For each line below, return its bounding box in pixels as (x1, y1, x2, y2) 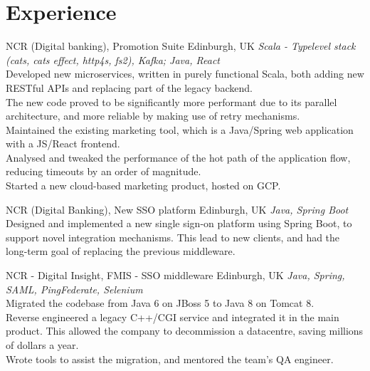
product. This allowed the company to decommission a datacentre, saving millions (6, 323, 364, 338)
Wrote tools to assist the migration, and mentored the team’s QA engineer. (6, 351, 334, 366)
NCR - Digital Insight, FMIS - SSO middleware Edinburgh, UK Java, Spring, (6, 268, 345, 283)
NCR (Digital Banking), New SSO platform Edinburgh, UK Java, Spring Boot (6, 202, 349, 216)
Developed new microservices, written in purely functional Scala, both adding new (6, 66, 364, 81)
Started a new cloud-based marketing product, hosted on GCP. (6, 178, 281, 193)
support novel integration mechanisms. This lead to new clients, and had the (6, 229, 340, 244)
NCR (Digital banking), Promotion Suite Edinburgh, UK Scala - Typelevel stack (6, 38, 356, 53)
